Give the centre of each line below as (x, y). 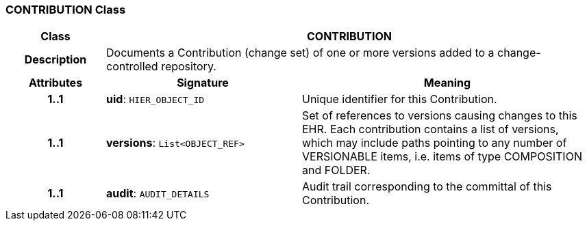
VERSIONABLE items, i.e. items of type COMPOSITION (442, 157)
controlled (132, 67)
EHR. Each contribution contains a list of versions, (430, 129)
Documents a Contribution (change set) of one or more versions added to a (300, 53)
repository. (189, 67)
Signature (203, 83)
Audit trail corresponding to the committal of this (427, 187)
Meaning (447, 83)
